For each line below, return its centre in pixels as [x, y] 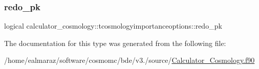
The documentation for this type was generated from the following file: [115, 43]
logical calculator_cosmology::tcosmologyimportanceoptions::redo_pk [113, 26]
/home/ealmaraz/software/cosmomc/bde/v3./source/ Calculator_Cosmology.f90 [129, 60]
